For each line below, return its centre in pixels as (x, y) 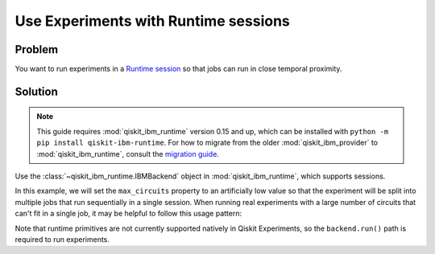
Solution (36, 91)
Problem (37, 49)
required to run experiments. (62, 239)
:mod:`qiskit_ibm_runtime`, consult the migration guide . (128, 154)
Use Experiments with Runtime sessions (152, 21)
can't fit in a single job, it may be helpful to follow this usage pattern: (128, 214)
